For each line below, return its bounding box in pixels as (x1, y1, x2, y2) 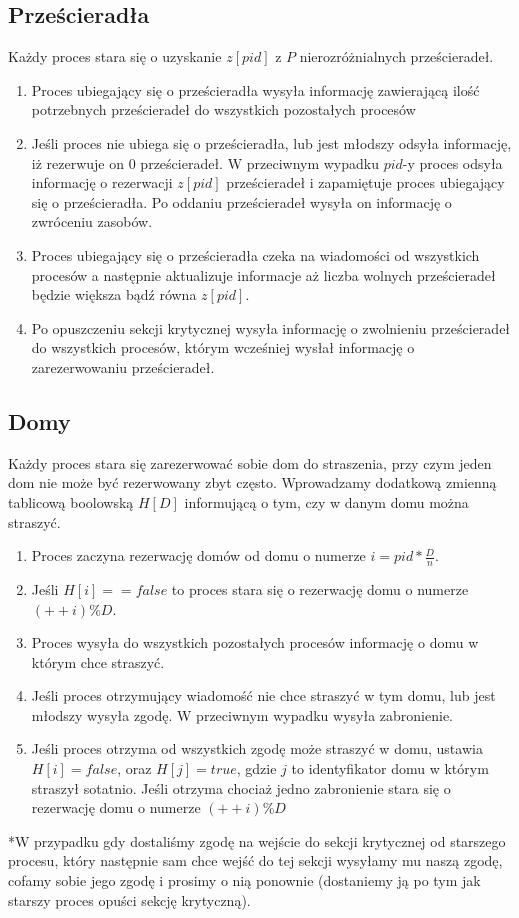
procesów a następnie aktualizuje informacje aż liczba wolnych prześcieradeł (31, 264, 496, 285)
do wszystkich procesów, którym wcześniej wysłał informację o (31, 337, 415, 358)
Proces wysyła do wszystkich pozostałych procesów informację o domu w (31, 632, 479, 653)
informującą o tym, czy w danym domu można (184, 491, 469, 512)
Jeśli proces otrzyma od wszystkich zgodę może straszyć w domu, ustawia (31, 738, 483, 759)
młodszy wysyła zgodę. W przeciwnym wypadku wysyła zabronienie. (31, 704, 453, 725)
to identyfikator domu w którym (291, 758, 489, 779)
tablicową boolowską (8, 491, 134, 512)
